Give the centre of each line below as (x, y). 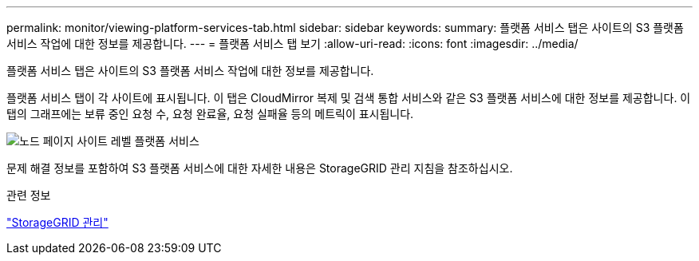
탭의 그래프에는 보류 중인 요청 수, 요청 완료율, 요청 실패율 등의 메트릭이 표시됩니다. (210, 114)
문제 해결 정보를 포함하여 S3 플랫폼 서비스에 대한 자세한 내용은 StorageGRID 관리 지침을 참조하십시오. (260, 168)
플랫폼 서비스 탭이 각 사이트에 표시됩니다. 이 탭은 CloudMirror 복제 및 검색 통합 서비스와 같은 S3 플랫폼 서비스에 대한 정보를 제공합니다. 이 (349, 98)
